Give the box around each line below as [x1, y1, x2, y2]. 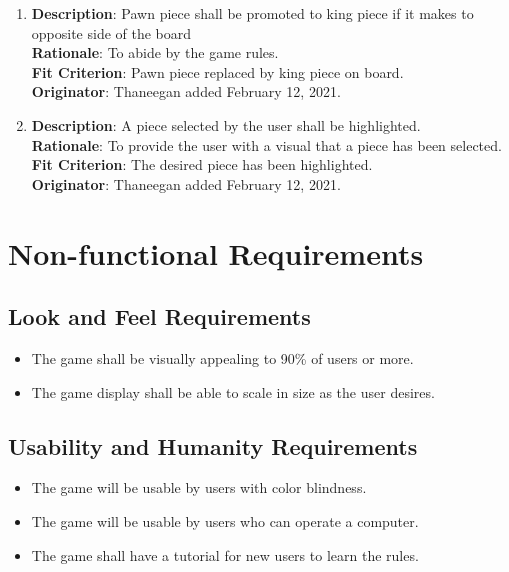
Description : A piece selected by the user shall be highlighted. [31, 114, 421, 135]
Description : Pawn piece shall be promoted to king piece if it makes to [31, 3, 474, 23]
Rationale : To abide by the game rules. [31, 42, 279, 63]
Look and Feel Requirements [8, 301, 311, 332]
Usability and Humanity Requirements [8, 430, 418, 461]
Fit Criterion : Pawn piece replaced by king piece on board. [31, 61, 404, 82]
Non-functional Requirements [8, 232, 424, 273]
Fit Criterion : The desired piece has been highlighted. [31, 154, 373, 175]
